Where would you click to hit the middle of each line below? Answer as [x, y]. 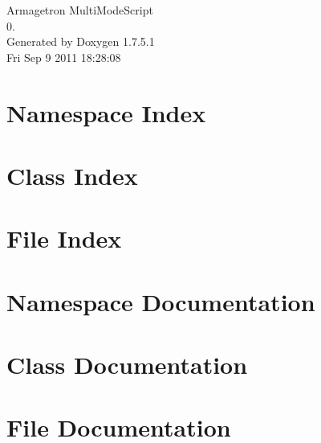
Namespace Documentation [161, 301]
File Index [64, 238]
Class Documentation [127, 365]
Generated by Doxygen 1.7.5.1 [81, 41]
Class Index [72, 175]
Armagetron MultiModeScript [80, 10]
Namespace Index [106, 112]
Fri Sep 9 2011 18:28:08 [64, 57]
